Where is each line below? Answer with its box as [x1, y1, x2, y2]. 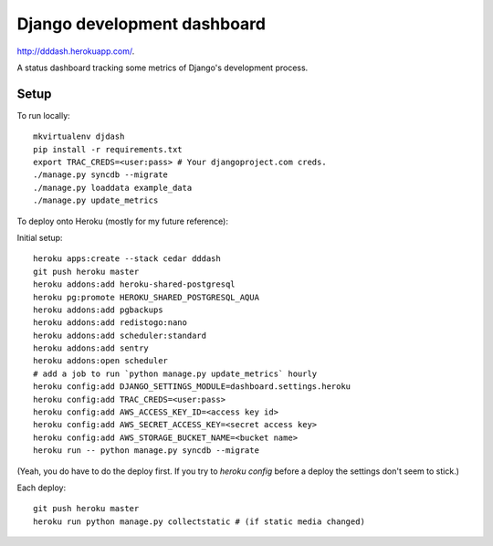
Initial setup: [16, 232, 63, 243]
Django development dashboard [16, 14, 267, 34]
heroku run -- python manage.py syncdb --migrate [33, 446, 260, 456]
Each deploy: [16, 482, 67, 493]
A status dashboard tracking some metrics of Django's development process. [16, 62, 309, 73]
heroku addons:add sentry [33, 343, 150, 353]
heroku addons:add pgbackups [33, 304, 163, 315]
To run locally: [16, 110, 70, 121]
